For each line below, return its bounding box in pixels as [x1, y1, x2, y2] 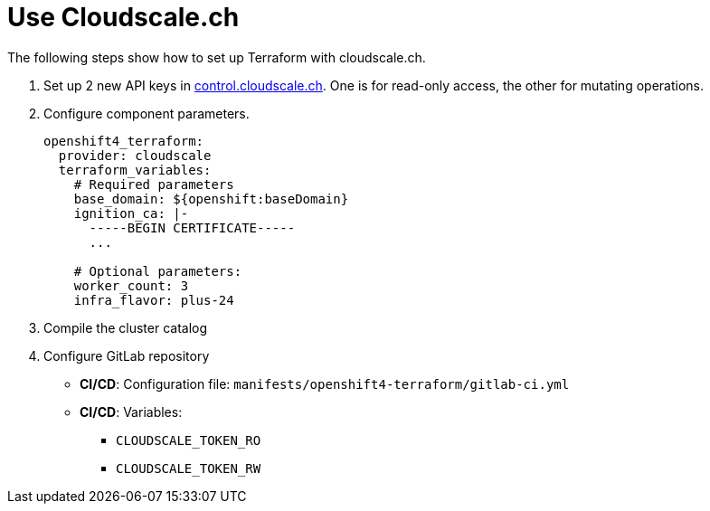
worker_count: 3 [73, 278, 189, 293]
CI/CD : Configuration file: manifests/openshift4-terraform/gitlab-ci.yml [80, 375, 570, 392]
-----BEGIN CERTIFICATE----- [89, 220, 296, 235]
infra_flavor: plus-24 [73, 292, 234, 308]
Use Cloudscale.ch [7, 2, 240, 33]
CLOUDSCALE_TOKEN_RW [116, 460, 261, 476]
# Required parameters [73, 176, 234, 192]
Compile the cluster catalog [43, 319, 208, 336]
